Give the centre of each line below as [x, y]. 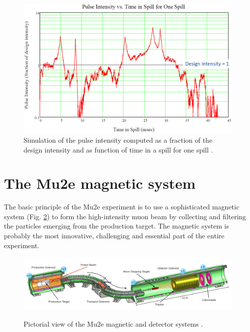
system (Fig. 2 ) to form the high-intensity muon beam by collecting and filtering [125, 216]
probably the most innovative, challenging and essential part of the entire [114, 236]
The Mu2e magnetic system [100, 183]
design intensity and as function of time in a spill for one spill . [118, 149]
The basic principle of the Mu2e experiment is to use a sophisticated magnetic [122, 207]
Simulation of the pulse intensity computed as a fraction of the [118, 140]
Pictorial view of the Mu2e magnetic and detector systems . [113, 323]
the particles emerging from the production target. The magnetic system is [117, 226]
